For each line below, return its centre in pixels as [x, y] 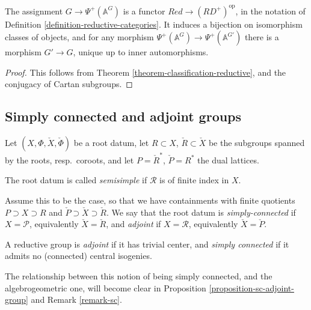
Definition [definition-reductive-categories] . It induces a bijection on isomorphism [154, 24]
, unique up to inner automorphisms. [141, 52]
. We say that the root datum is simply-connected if [201, 212]
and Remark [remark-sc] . [76, 299]
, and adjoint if [134, 224]
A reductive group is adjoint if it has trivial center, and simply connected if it [147, 244]
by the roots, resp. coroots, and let [69, 160]
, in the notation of [270, 11]
